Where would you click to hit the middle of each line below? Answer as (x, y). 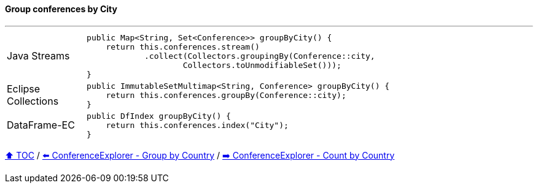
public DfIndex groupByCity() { (159, 116)
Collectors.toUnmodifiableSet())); (262, 65)
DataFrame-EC (41, 125)
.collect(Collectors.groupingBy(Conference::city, (260, 56)
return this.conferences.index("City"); (197, 125)
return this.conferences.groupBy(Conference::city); (226, 95)
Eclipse (24, 89)
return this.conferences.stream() (183, 47)
